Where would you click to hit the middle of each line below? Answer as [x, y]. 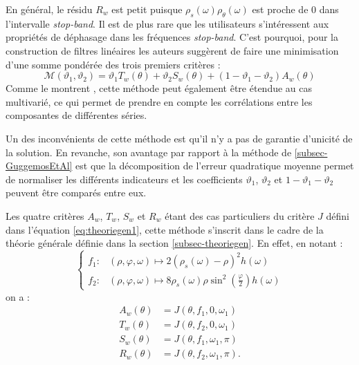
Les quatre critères [45, 215]
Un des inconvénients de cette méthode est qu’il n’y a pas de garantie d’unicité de [179, 138]
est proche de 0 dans [295, 9]
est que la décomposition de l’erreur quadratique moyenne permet [215, 166]
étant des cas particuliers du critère [240, 215]
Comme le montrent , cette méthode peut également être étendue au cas [159, 88]
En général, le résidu [49, 9]
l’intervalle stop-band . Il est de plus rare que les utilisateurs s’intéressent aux [167, 23]
